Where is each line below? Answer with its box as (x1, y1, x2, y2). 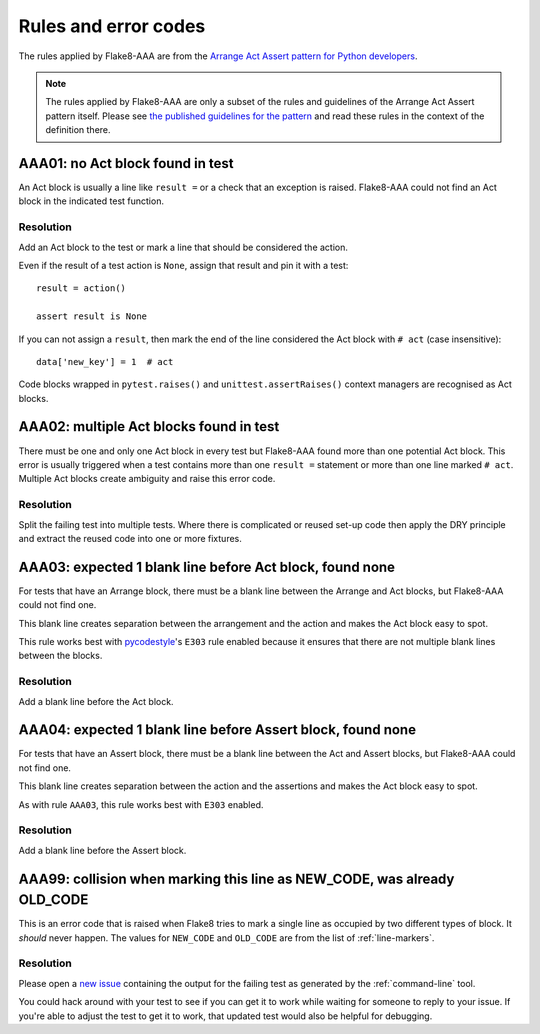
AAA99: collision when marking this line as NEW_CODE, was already (18, 870, 455, 887)
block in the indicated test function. (18, 195, 165, 207)
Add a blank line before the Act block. (18, 695, 174, 707)
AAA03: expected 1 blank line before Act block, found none (18, 558, 395, 575)
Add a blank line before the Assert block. (18, 844, 187, 856)
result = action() (36, 283, 127, 294)
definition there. (45, 124, 111, 136)
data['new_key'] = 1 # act (36, 356, 174, 367)
